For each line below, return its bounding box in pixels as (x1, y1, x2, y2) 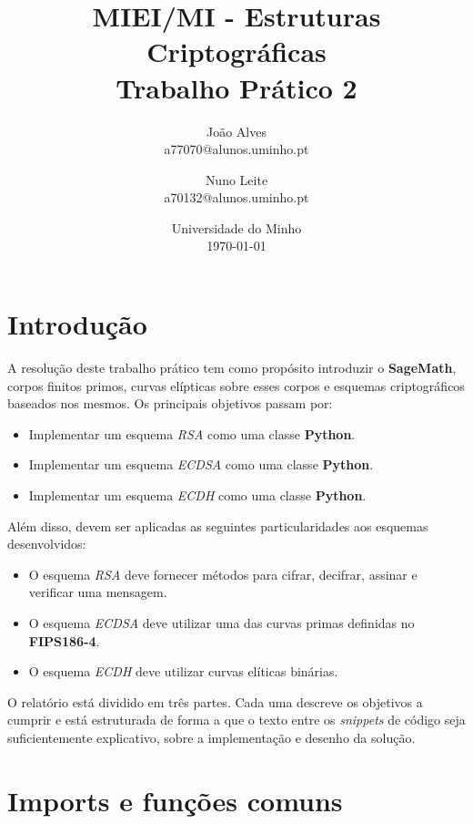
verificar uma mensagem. (28, 582, 167, 602)
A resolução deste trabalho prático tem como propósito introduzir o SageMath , (7, 358, 457, 376)
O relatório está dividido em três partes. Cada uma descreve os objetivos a (7, 692, 423, 711)
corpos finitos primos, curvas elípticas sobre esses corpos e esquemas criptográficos (7, 376, 465, 395)
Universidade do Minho (171, 218, 302, 237)
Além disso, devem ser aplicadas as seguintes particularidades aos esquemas (7, 516, 428, 535)
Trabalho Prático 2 (116, 68, 357, 106)
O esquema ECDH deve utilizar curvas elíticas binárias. (28, 662, 338, 681)
